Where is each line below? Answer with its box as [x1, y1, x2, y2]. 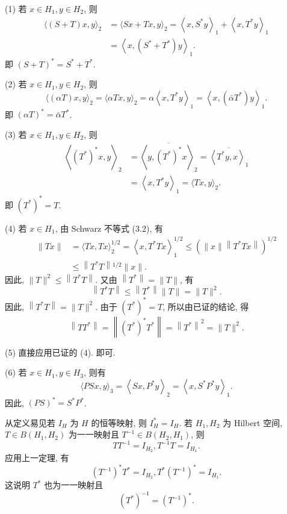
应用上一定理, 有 [5, 451, 69, 464]
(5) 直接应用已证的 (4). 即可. [5, 345, 116, 358]
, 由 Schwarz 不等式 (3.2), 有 [55, 221, 163, 234]
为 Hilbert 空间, [223, 416, 283, 429]
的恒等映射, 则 [91, 416, 147, 429]
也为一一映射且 [44, 478, 103, 491]
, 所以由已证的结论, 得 [162, 300, 249, 312]
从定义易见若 [5, 416, 55, 429]
